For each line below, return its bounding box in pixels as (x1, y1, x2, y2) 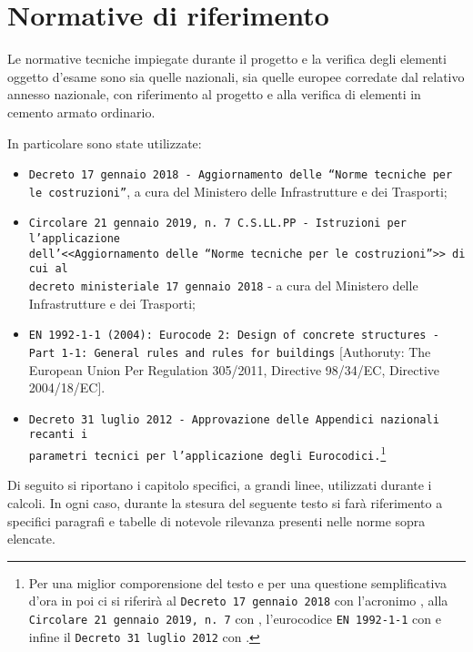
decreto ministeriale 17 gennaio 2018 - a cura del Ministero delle (28, 276, 418, 295)
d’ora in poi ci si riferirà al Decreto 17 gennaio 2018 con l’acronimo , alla (28, 591, 448, 610)
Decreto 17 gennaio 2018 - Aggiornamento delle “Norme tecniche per (28, 168, 453, 182)
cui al (28, 262, 68, 276)
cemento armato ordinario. (7, 102, 156, 121)
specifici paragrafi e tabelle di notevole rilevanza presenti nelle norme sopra (7, 511, 426, 530)
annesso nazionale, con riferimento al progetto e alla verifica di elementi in (7, 85, 421, 104)
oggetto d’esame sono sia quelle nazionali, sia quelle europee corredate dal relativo (7, 66, 465, 86)
